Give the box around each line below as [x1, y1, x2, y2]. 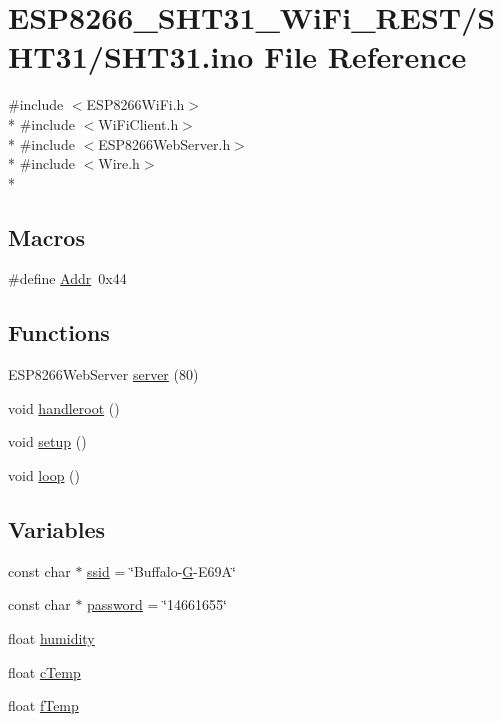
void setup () [8, 431, 87, 452]
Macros [8, 221, 85, 252]
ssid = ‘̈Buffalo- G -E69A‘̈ [87, 560, 236, 581]
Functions [8, 317, 110, 348]
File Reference [264, 36, 467, 77]
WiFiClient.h [98, 113, 179, 134]
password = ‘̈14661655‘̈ [87, 594, 227, 615]
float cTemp [8, 661, 81, 682]
